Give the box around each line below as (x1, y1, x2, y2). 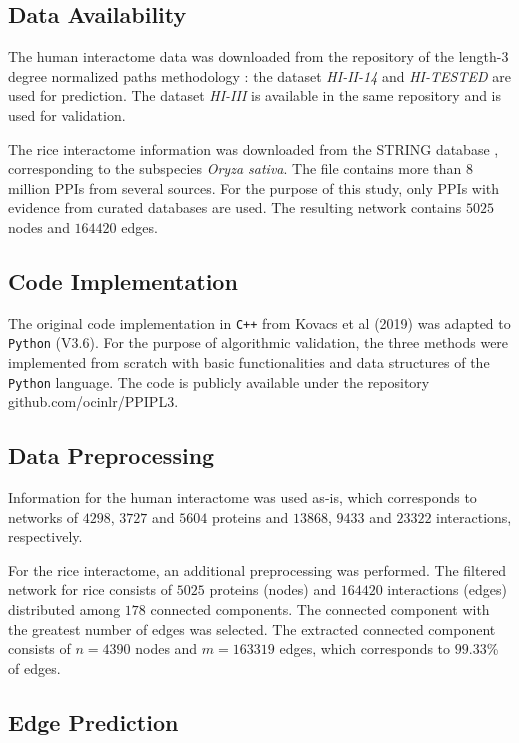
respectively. (8, 526, 83, 547)
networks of (8, 506, 79, 527)
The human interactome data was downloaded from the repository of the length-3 (8, 46, 509, 67)
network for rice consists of (8, 579, 173, 600)
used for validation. (8, 104, 126, 125)
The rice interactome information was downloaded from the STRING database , (8, 138, 499, 159)
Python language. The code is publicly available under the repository (8, 371, 430, 392)
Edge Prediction (8, 706, 179, 737)
